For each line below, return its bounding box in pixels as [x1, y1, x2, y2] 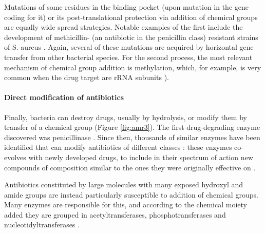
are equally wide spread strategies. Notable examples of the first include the [4, 22, 243, 32]
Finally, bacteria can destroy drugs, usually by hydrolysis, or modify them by [4, 111, 247, 122]
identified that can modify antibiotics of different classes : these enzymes [4, 142, 232, 152]
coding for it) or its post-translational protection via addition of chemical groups [4, 11, 258, 22]
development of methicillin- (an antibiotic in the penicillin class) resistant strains [4, 31, 258, 42]
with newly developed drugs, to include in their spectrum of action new [28, 151, 253, 162]
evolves [4, 151, 26, 162]
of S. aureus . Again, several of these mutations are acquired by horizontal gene [4, 42, 254, 52]
